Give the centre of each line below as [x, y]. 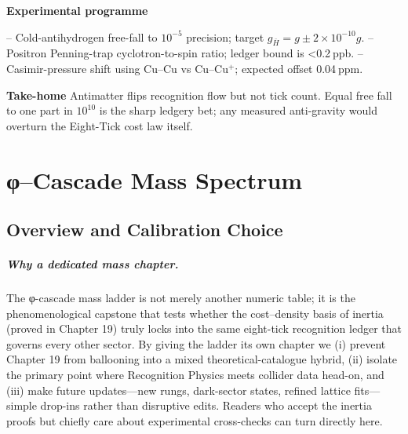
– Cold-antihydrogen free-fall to [82, 36]
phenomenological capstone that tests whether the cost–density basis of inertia [195, 313]
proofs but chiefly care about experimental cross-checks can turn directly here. [195, 420]
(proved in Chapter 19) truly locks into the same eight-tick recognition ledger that [204, 328]
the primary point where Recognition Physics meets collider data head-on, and [195, 375]
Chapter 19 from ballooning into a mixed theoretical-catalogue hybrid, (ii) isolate [202, 359]
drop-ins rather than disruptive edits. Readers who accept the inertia [206, 405]
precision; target [225, 36]
